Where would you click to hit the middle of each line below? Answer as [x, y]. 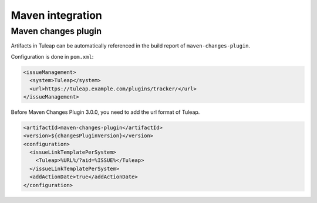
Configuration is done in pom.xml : [52, 56]
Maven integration [56, 15]
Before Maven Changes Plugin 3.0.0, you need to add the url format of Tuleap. [105, 112]
